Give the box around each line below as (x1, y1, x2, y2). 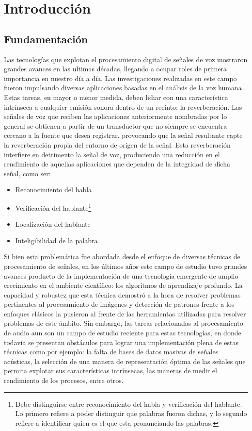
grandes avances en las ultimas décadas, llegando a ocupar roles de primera (4, 64, 227, 74)
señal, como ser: (4, 168, 51, 178)
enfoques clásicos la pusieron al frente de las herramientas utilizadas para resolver (4, 308, 246, 318)
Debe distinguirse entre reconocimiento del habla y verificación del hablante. (15, 398, 242, 409)
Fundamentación (4, 31, 88, 46)
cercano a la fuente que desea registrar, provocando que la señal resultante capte (4, 130, 243, 140)
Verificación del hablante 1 (15, 201, 92, 213)
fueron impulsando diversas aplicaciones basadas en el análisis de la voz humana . (4, 83, 246, 93)
